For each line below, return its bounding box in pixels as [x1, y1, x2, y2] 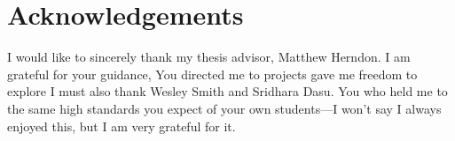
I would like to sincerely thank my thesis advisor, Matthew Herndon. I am [7, 48, 411, 66]
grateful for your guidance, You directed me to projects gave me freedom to [7, 64, 418, 83]
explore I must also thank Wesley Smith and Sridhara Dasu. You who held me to [7, 82, 448, 100]
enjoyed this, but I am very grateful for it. [7, 116, 236, 135]
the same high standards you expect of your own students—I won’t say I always [7, 99, 442, 117]
